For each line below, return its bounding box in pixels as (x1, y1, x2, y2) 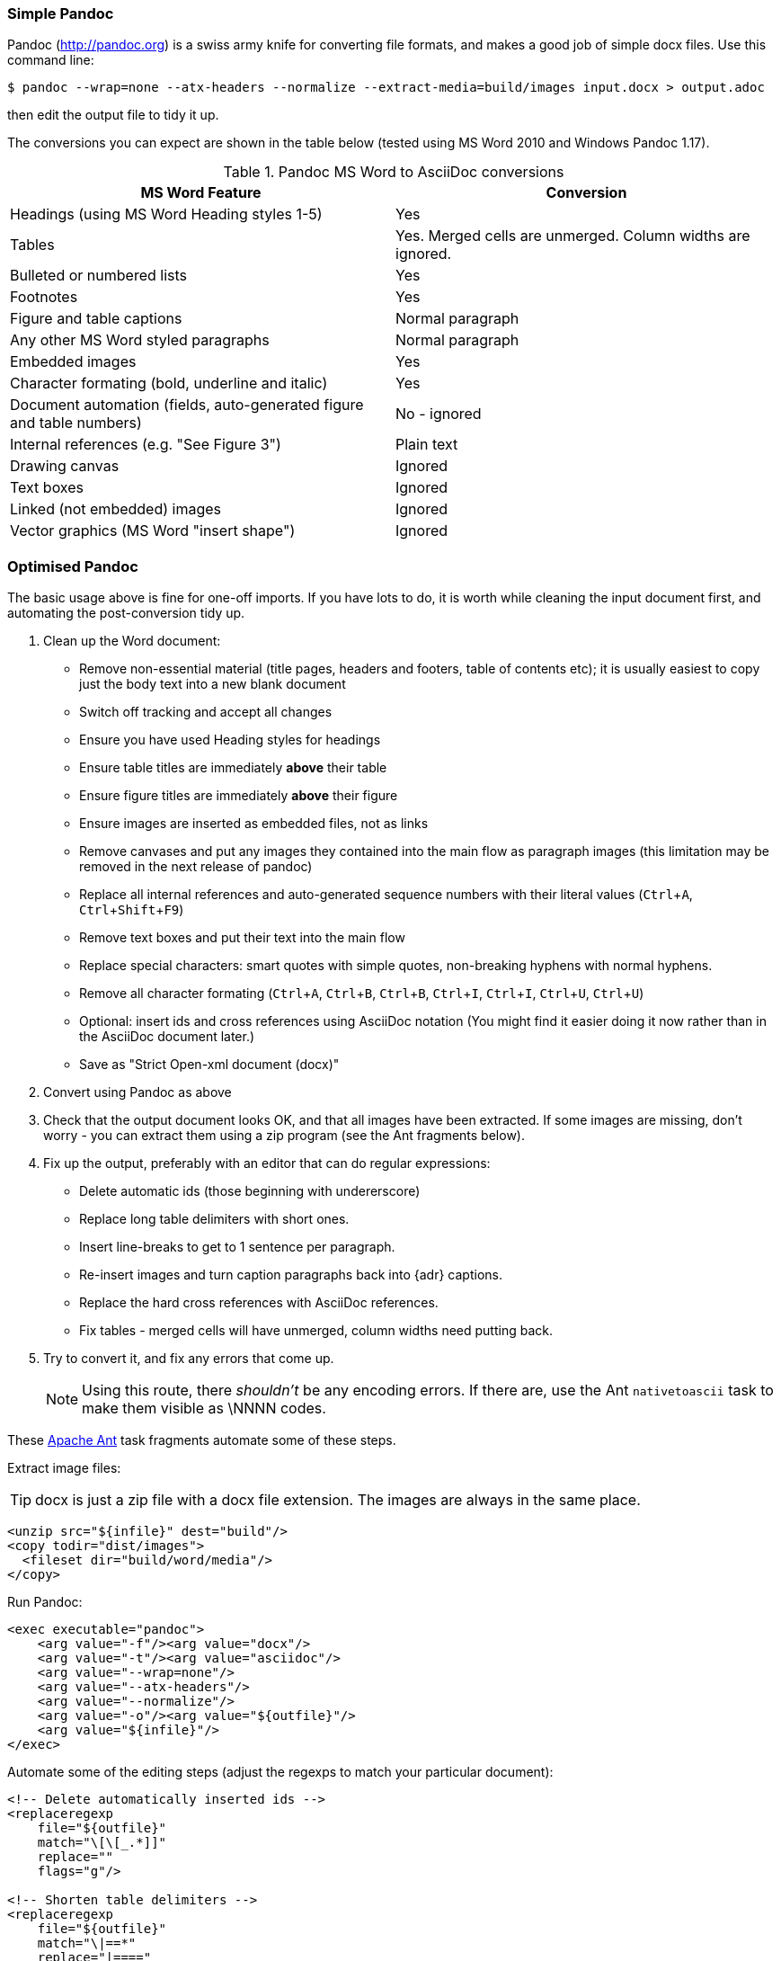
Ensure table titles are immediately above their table (79, 760, 387, 776)
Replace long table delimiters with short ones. (79, 1211, 350, 1227)
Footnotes (10, 288, 78, 307)
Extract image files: (7, 1460, 121, 1476)
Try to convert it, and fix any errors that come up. (43, 1350, 334, 1367)
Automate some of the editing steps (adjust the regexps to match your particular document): (7, 1764, 554, 1780)
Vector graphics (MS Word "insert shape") (10, 521, 296, 540)
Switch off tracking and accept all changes (79, 704, 333, 720)
